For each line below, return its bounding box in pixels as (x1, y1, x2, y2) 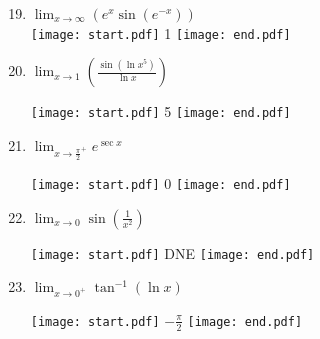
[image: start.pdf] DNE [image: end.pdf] (30, 242, 315, 263)
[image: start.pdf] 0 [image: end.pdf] (30, 172, 291, 193)
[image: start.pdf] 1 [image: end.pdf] (30, 22, 291, 43)
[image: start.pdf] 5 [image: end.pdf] (30, 101, 291, 122)
